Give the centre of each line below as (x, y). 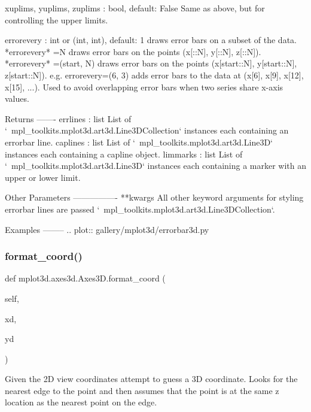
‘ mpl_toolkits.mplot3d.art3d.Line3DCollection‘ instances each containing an (147, 130)
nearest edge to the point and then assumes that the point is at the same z (142, 390)
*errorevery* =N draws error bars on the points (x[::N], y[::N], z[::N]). (133, 51)
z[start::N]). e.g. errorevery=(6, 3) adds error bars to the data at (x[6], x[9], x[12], (154, 75)
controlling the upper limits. (57, 19)
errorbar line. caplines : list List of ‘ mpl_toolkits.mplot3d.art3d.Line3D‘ (139, 142)
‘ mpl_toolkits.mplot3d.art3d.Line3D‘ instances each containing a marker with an (155, 166)
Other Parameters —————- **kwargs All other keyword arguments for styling (154, 197)
